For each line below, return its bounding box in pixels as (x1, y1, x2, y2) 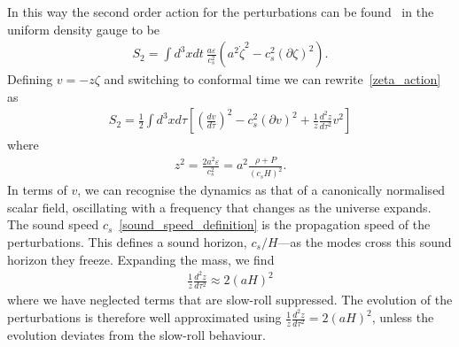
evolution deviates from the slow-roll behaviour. (7, 326, 266, 344)
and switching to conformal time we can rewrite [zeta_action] (104, 70, 441, 89)
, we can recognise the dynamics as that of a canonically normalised (77, 181, 446, 199)
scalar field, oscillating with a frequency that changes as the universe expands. (7, 197, 432, 216)
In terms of (7, 181, 67, 199)
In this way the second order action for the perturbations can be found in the (7, 3, 434, 20)
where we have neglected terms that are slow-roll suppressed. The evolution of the (7, 290, 453, 309)
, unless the (371, 308, 434, 327)
